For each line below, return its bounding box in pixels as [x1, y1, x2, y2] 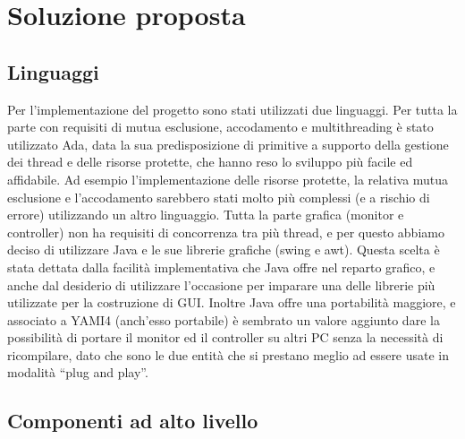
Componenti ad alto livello [7, 407, 258, 435]
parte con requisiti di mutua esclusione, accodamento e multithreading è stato [7, 117, 434, 136]
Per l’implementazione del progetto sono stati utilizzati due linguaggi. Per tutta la [7, 99, 458, 118]
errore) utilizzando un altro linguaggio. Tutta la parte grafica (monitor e [7, 205, 404, 224]
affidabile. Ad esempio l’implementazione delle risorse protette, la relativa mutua [7, 169, 449, 188]
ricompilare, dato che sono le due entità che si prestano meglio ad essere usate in [7, 345, 450, 364]
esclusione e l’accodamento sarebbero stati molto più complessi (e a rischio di [7, 187, 430, 206]
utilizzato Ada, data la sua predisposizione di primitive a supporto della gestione [7, 134, 449, 153]
